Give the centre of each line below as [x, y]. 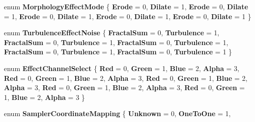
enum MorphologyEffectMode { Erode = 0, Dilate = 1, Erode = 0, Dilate [126, 6]
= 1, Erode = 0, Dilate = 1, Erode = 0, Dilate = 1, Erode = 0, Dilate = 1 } [128, 16]
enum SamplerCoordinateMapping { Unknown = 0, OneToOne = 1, [117, 113]
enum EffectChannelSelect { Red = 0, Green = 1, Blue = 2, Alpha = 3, [122, 68]
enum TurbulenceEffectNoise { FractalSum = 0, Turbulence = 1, [112, 33]
